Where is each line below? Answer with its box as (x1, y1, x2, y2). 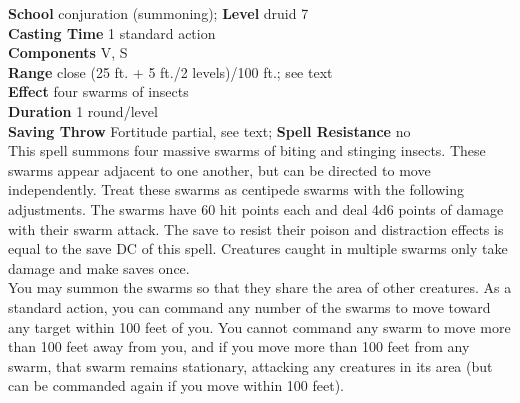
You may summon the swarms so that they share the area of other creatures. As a (8, 277, 512, 298)
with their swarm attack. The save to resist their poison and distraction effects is (8, 218, 504, 239)
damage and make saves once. (8, 257, 190, 278)
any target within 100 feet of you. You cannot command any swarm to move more (8, 316, 511, 337)
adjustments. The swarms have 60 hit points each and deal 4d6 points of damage (8, 198, 504, 219)
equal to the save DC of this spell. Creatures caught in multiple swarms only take (8, 238, 508, 259)
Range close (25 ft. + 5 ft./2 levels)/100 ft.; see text (8, 61, 333, 82)
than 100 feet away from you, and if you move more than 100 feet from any (8, 336, 470, 357)
